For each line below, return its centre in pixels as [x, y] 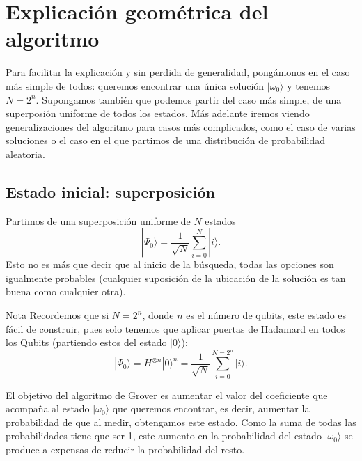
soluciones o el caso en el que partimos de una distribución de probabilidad [166, 140]
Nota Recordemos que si [57, 315]
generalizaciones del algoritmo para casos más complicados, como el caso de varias [181, 126]
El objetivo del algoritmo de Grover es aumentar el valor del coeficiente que [167, 394]
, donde [158, 315]
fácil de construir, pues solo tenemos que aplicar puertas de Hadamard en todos [175, 328]
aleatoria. [25, 154]
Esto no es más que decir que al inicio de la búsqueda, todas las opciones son [170, 264]
